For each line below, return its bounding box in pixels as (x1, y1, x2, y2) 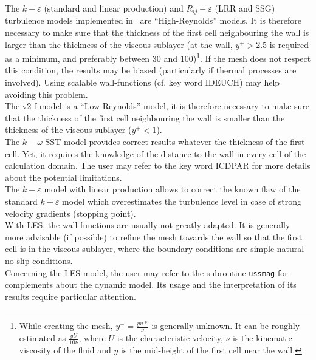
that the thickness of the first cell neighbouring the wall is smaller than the (5, 111, 285, 124)
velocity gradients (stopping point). (5, 206, 136, 219)
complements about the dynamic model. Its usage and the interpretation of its (5, 278, 297, 291)
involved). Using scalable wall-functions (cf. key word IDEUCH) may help (5, 76, 280, 89)
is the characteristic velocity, (117, 331, 223, 344)
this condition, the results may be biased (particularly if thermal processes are (5, 64, 297, 76)
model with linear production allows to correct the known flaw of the (44, 183, 301, 195)
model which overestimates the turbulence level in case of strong (62, 195, 302, 208)
